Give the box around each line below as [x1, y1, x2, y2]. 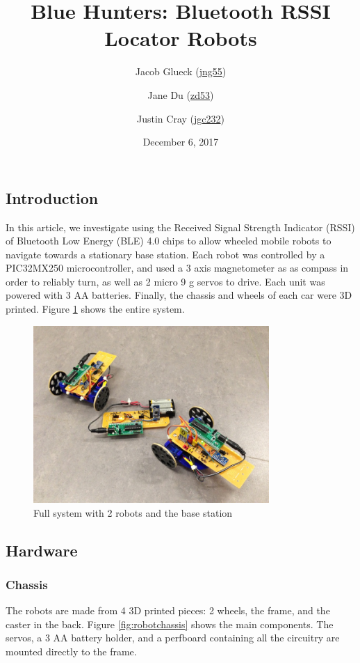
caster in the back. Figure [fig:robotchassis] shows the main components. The [6, 616, 334, 631]
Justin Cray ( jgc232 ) [137, 111, 224, 125]
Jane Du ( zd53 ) [147, 87, 214, 102]
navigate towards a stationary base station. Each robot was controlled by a [6, 247, 325, 261]
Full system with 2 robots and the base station [33, 505, 233, 520]
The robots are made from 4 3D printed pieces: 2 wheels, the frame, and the [6, 603, 330, 618]
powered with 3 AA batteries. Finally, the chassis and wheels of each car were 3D [6, 288, 352, 302]
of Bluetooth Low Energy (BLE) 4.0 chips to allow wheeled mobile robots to [6, 233, 332, 248]
